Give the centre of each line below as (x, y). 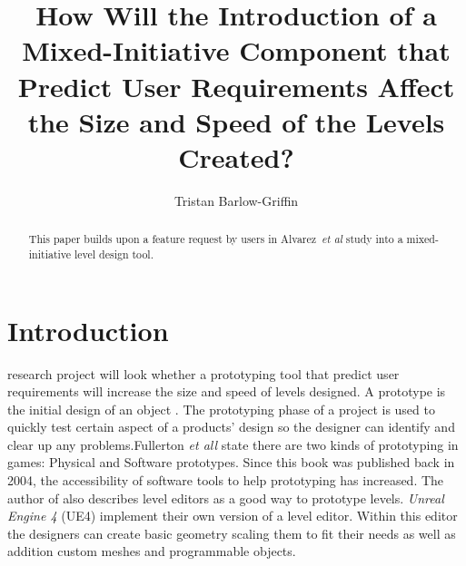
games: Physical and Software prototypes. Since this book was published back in (231, 462)
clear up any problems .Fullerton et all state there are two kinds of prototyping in (233, 444)
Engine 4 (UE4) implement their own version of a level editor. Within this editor (233, 516)
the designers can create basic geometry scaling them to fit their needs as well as (232, 533)
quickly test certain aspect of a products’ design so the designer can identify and (231, 427)
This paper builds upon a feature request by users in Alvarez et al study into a (216, 239)
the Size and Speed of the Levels (236, 121)
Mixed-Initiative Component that (236, 50)
